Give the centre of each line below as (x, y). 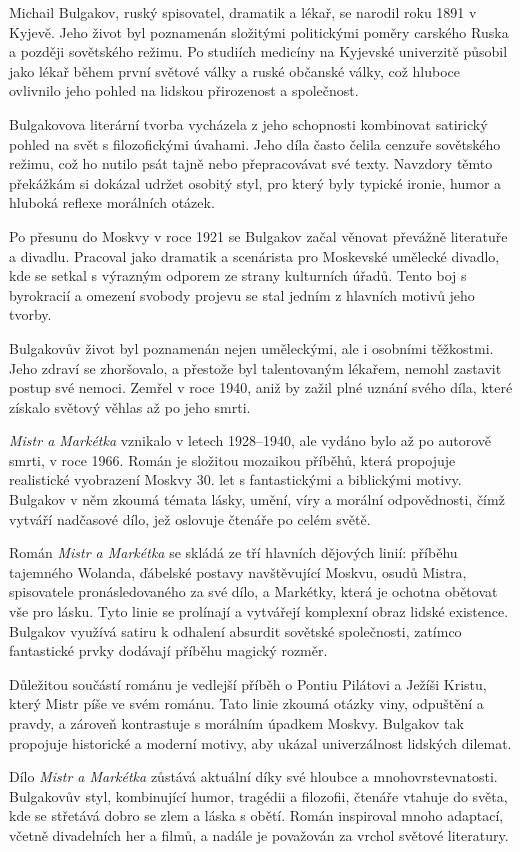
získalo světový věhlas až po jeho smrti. (130, 406)
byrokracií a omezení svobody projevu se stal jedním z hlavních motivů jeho (242, 294)
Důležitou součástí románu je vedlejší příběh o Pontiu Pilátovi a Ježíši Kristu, (248, 683)
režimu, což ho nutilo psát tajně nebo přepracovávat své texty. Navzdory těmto (251, 163)
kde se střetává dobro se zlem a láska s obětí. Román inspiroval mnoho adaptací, (256, 815)
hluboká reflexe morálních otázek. (112, 202)
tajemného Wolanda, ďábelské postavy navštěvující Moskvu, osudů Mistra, (238, 571)
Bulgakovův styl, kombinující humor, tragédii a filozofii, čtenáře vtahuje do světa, (258, 795)
